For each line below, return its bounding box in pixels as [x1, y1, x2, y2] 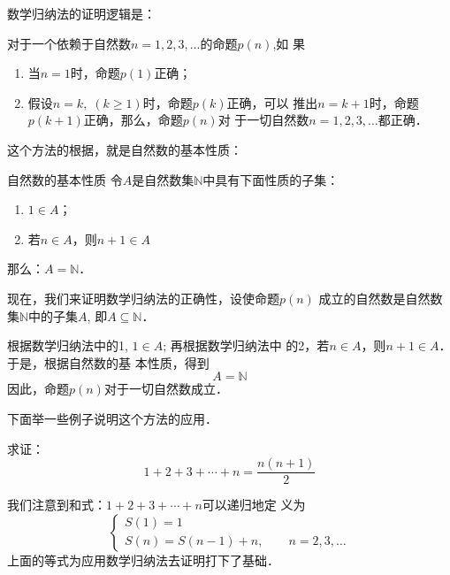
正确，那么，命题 [83, 111, 183, 129]
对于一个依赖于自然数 [7, 34, 131, 52]
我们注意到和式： [7, 495, 106, 514]
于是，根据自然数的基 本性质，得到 [7, 353, 210, 372]
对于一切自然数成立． [103, 379, 228, 398]
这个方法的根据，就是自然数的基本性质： [7, 140, 242, 158]
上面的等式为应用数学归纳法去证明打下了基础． [7, 550, 279, 569]
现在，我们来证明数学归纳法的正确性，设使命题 [7, 288, 279, 307]
